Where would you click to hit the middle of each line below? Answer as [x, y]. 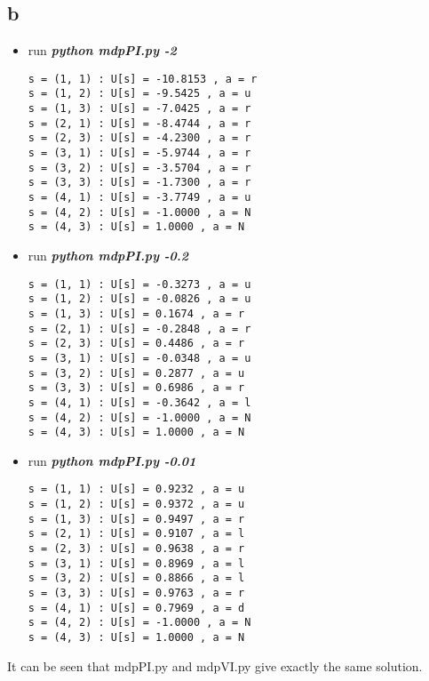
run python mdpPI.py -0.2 [108, 256]
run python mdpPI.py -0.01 [112, 460]
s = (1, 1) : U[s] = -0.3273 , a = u [139, 284]
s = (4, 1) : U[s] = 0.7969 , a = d [136, 608]
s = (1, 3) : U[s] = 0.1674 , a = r [136, 313]
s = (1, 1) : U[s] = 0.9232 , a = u [136, 489]
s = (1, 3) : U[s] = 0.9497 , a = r [136, 519]
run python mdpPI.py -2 [102, 50]
